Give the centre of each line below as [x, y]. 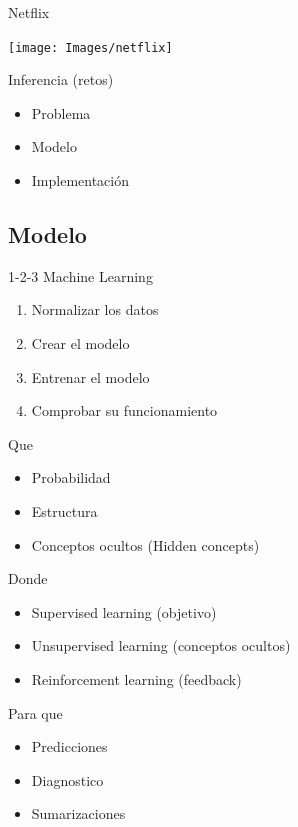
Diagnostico [67, 779]
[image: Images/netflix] [90, 47]
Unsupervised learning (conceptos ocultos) [161, 645]
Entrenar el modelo [90, 376]
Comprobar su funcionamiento [124, 410]
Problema [61, 112]
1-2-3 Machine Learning [80, 275]
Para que [35, 712]
